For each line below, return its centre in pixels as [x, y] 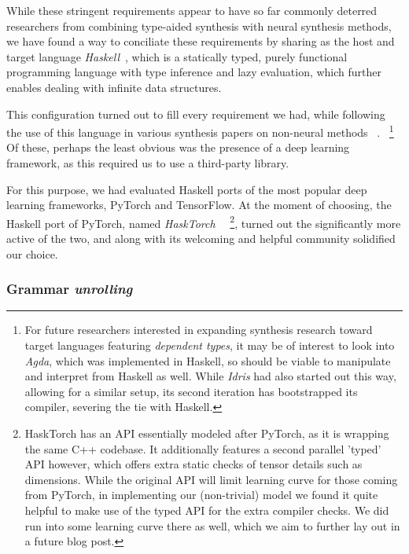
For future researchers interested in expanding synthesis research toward [199, 330]
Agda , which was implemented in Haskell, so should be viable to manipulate [208, 360]
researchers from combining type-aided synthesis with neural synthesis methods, [199, 26]
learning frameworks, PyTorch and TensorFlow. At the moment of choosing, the [199, 205]
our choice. [32, 253]
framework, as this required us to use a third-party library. [148, 163]
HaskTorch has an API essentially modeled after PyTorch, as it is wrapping [207, 433]
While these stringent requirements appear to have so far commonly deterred [192, 10]
